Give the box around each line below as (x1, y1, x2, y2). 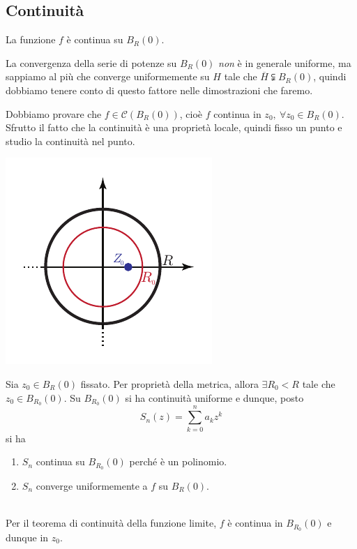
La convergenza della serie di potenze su (6, 55, 177, 70)
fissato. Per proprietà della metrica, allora (80, 376, 259, 391)
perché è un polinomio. (129, 454, 227, 469)
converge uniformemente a (36, 478, 148, 492)
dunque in (6, 530, 49, 545)
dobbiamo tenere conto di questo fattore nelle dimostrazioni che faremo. (6, 82, 313, 97)
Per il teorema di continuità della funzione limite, (6, 516, 217, 530)
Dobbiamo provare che (6, 106, 102, 121)
